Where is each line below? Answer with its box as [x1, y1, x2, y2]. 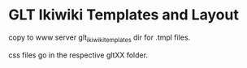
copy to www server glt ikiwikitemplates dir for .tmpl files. [8, 32, 191, 44]
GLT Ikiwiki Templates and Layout [8, 6, 240, 24]
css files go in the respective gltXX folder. [8, 50, 149, 60]
